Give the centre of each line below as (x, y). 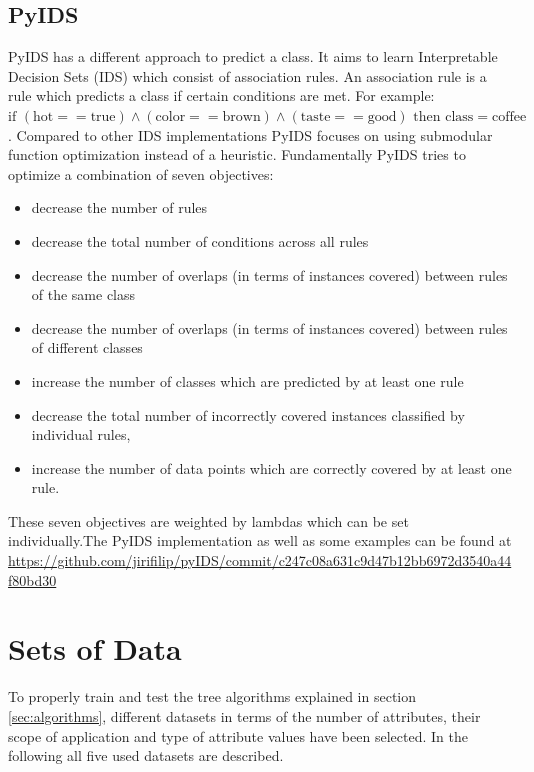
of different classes (87, 347)
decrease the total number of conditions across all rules (200, 240)
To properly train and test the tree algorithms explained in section (212, 696)
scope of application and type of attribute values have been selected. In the (238, 735)
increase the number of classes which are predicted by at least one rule (247, 380)
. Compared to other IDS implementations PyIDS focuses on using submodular (250, 134)
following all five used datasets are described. (146, 755)
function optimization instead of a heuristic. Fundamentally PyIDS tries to (237, 154)
